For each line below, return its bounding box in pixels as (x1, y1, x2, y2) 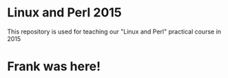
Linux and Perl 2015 (7, 5, 122, 21)
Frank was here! (7, 59, 101, 75)
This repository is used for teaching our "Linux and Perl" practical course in (7, 27, 222, 36)
